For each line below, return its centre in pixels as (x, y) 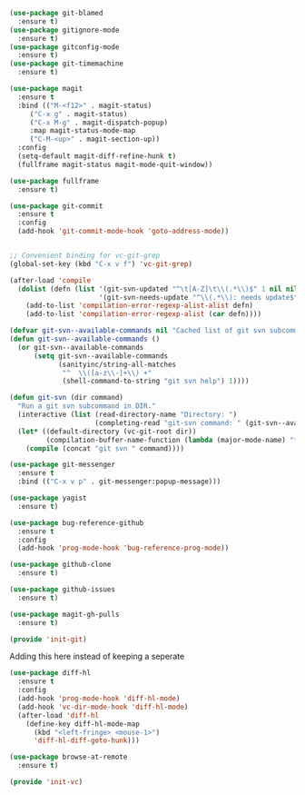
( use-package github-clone (60, 565)
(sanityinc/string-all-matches (117, 364)
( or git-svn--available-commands (81, 347)
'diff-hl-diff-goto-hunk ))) (87, 740)
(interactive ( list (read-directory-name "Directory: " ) (128, 414)
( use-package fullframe (54, 181)
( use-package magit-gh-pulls (64, 614)
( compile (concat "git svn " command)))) (105, 448)
